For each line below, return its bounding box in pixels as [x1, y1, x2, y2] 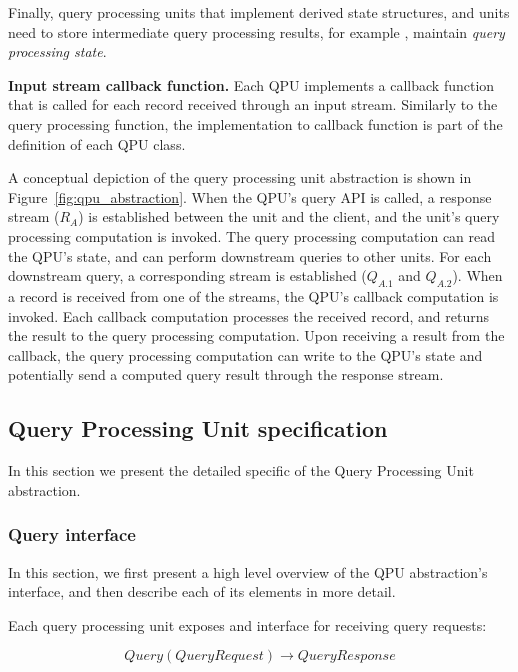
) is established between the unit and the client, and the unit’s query [78, 206, 500, 227]
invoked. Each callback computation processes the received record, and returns [8, 305, 489, 326]
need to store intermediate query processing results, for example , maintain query [8, 21, 505, 42]
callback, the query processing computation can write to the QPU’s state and [8, 344, 483, 365]
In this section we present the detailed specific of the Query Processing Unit [8, 460, 474, 481]
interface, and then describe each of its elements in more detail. [8, 581, 396, 602]
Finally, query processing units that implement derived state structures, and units [8, 2, 510, 22]
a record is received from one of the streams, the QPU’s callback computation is [8, 285, 499, 306]
